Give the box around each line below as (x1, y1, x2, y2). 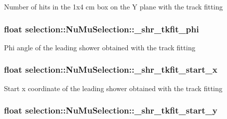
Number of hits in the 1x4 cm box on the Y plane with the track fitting (4, 1, 223, 11)
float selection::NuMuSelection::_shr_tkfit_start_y (4, 104, 218, 117)
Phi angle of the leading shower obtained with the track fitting (4, 42, 196, 52)
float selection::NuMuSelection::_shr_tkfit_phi (4, 22, 199, 35)
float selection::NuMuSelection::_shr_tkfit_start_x (4, 63, 218, 76)
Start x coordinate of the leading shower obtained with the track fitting (4, 83, 223, 93)
